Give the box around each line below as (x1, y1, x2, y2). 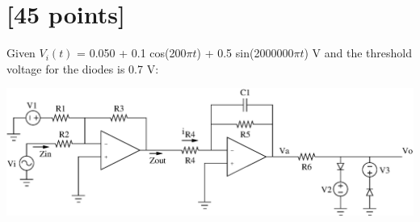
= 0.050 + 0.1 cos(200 (77, 44, 187, 61)
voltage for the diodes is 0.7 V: (6, 60, 159, 77)
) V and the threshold (304, 44, 412, 61)
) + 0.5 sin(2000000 (196, 44, 294, 61)
